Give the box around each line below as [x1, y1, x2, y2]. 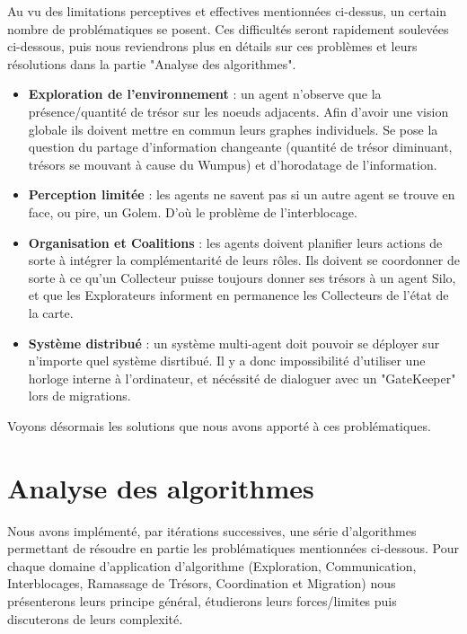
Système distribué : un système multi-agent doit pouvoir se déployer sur [28, 333, 440, 352]
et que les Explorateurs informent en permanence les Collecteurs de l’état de [28, 286, 449, 304]
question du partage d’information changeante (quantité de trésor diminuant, [28, 137, 453, 156]
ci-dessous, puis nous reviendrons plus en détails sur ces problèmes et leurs [7, 37, 418, 56]
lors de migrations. [28, 386, 131, 405]
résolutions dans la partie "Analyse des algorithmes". [7, 54, 296, 73]
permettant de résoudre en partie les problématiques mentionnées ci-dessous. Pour [7, 539, 459, 558]
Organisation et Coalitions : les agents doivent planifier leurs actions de [28, 233, 443, 251]
